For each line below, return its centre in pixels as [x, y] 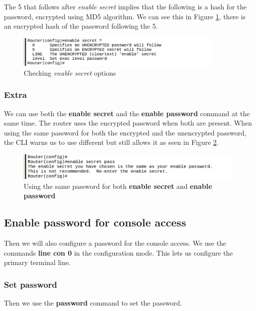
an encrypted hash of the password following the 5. [81, 26]
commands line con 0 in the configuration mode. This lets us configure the [119, 252]
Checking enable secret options [70, 72]
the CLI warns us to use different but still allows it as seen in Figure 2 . [111, 142]
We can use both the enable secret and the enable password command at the [127, 113]
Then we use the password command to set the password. [93, 303]
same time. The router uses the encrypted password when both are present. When [128, 123]
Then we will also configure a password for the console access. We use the [115, 243]
